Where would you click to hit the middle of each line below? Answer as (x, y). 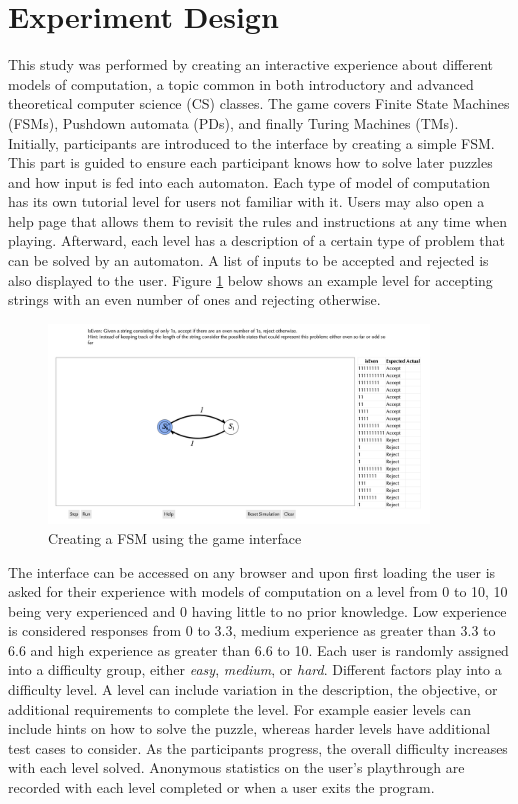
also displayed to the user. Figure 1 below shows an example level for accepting (250, 279)
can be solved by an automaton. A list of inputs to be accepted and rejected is (248, 260)
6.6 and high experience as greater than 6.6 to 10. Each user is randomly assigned (258, 649)
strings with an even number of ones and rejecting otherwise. (194, 299)
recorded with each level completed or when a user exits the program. (221, 787)
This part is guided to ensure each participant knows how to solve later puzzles (250, 162)
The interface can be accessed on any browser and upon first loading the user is (252, 571)
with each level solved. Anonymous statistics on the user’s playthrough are (236, 767)
